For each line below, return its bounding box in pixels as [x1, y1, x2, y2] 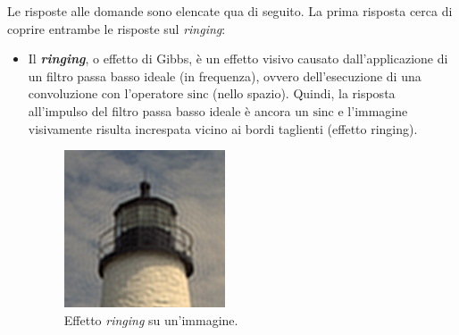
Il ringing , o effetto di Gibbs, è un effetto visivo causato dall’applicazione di [28, 49, 448, 68]
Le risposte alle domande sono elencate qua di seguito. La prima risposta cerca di [7, 2, 453, 20]
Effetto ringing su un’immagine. [63, 310, 238, 329]
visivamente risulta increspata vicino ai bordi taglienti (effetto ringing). [28, 119, 418, 138]
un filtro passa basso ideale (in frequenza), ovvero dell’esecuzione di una [28, 66, 421, 85]
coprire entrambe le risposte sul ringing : [7, 19, 226, 38]
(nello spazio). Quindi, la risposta [213, 84, 396, 103]
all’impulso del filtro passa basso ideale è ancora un [28, 101, 309, 120]
